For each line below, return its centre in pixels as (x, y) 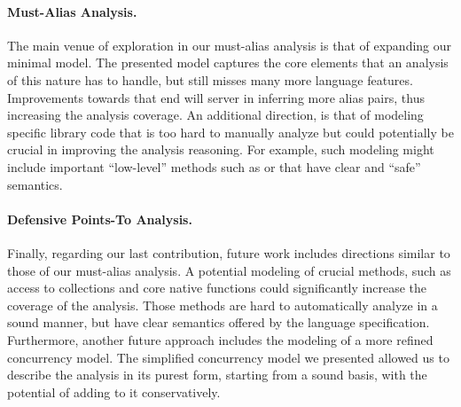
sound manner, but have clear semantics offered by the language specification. (219, 322)
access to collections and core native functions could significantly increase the (217, 288)
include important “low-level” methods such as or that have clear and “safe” (214, 166)
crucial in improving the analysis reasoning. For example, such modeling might (221, 149)
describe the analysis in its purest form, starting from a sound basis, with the (217, 375)
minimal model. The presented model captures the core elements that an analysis (228, 63)
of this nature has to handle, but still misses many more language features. (210, 79)
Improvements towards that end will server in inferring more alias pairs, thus (216, 97)
